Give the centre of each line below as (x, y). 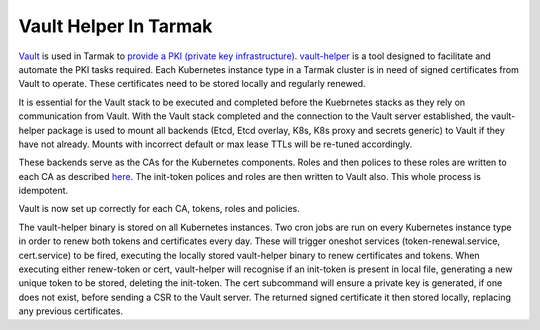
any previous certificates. (71, 311)
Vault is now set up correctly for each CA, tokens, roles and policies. (159, 209)
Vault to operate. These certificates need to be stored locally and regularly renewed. (192, 84)
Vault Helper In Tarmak (115, 26)
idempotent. (43, 191)
